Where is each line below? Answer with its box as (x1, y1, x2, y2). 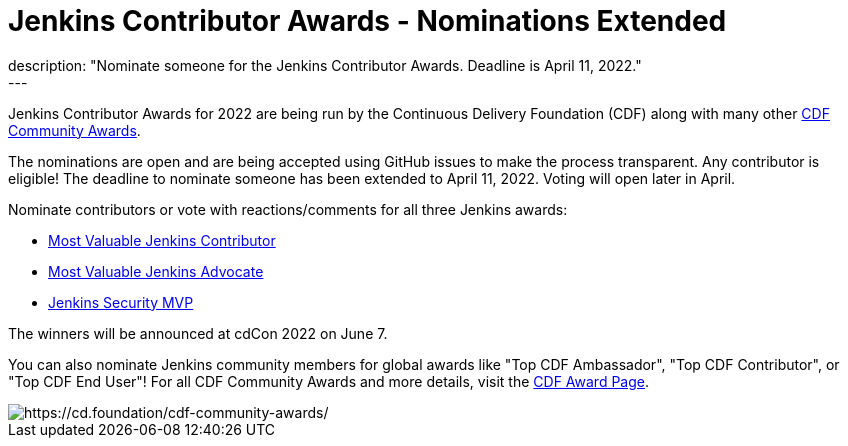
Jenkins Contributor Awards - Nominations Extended (8, 4, 727, 38)
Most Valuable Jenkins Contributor (48, 231, 276, 249)
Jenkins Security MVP (48, 293, 194, 311)
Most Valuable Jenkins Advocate (48, 262, 264, 280)
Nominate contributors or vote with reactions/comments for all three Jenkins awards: (8, 200, 568, 218)
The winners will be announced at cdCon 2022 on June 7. (8, 324, 388, 342)
